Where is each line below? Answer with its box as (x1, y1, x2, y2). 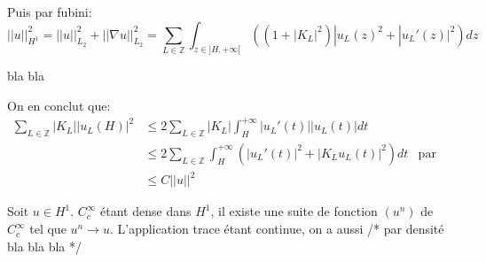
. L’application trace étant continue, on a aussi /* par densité (109, 220, 444, 238)
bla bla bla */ (7, 236, 82, 255)
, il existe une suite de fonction (210, 202, 378, 220)
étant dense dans (100, 202, 192, 220)
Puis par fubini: (7, 3, 92, 20)
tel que (29, 220, 67, 238)
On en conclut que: (7, 96, 111, 114)
